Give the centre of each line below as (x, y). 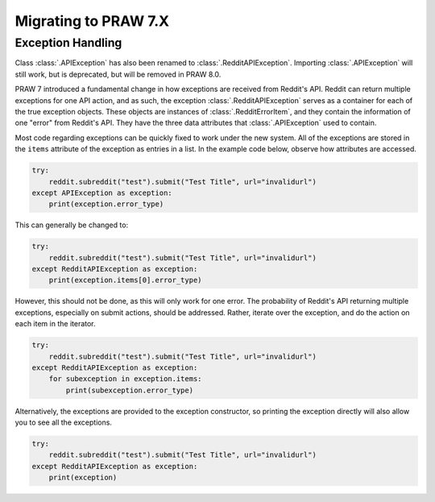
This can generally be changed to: (72, 225)
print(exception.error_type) (106, 204)
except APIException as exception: (102, 193)
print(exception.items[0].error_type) (125, 280)
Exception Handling (68, 43)
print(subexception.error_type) (129, 390)
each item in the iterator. (55, 324)
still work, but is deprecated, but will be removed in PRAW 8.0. (118, 74)
